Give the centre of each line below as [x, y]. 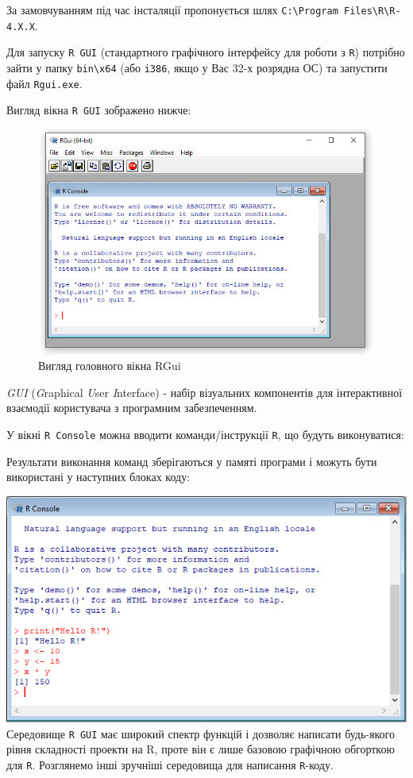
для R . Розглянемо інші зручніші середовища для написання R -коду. [170, 765]
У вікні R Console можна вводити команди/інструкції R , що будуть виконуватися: [205, 434]
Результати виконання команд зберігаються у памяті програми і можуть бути [192, 461]
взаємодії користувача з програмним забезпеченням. [132, 408]
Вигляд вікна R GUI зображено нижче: [99, 110]
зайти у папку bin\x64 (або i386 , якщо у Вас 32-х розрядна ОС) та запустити [197, 67]
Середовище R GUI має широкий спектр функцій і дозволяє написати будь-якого [201, 733]
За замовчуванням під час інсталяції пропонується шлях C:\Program [172, 10]
